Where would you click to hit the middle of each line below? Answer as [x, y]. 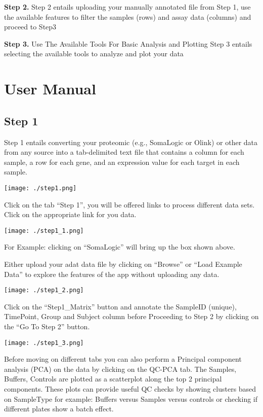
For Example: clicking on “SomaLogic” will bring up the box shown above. [120, 247]
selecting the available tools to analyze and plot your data [94, 54]
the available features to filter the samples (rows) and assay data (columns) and [128, 16]
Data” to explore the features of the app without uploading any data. [112, 274]
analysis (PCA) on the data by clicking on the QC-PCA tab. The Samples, [120, 369]
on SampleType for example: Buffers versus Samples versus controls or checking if [131, 398]
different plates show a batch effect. [59, 409]
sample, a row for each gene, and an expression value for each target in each [122, 162]
